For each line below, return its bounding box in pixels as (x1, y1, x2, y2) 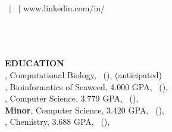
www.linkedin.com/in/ (23, 2, 105, 14)
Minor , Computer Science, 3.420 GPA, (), (5, 103, 164, 116)
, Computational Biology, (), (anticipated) (5, 68, 162, 81)
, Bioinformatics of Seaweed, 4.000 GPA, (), (5, 80, 168, 93)
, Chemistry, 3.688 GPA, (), (5, 115, 110, 128)
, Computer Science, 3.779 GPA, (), (5, 92, 139, 105)
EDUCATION (5, 57, 64, 69)
